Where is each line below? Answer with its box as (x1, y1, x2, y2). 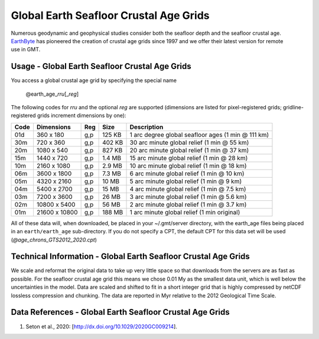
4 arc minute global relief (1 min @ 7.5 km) (129, 185, 246, 193)
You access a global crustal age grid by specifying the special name (11, 77, 177, 84)
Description (129, 123, 164, 131)
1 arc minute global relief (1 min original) (129, 208, 240, 216)
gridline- (282, 104, 304, 111)
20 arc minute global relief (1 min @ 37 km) (129, 146, 249, 154)
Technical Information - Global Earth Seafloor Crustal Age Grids (11, 252, 250, 262)
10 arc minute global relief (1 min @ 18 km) (129, 161, 248, 169)
